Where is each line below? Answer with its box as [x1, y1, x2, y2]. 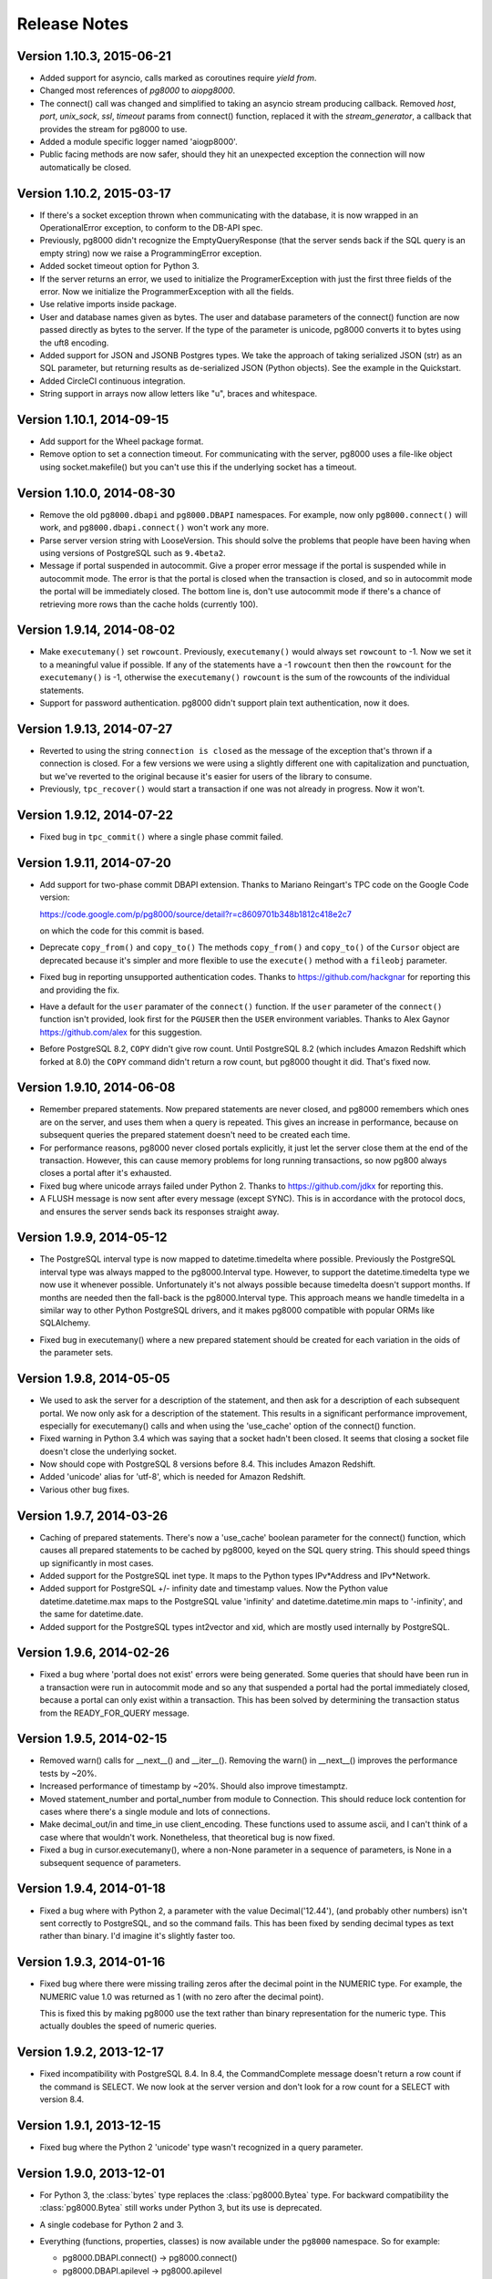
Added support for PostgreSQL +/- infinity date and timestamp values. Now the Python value [39, 1583, 389, 1594]
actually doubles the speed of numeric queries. [39, 2020, 218, 2032]
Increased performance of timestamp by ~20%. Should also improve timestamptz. [39, 1780, 348, 1791]
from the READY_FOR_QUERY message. [39, 1707, 190, 1718]
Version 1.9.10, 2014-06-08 [16, 1080, 176, 1096]
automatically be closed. [39, 161, 132, 172]
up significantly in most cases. [39, 1557, 154, 1568]
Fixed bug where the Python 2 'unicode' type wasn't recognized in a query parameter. [39, 2141, 364, 2152]
